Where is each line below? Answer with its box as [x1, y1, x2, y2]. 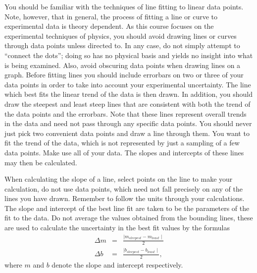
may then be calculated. [4, 157, 77, 167]
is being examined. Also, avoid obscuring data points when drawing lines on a [4, 60, 241, 70]
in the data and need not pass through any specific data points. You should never [4, 118, 252, 129]
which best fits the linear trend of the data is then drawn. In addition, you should [4, 89, 253, 99]
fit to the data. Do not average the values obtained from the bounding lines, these [4, 212, 253, 223]
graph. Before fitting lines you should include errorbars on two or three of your [4, 69, 244, 80]
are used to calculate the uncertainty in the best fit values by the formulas [4, 222, 230, 233]
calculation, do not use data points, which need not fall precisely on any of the [4, 183, 243, 194]
